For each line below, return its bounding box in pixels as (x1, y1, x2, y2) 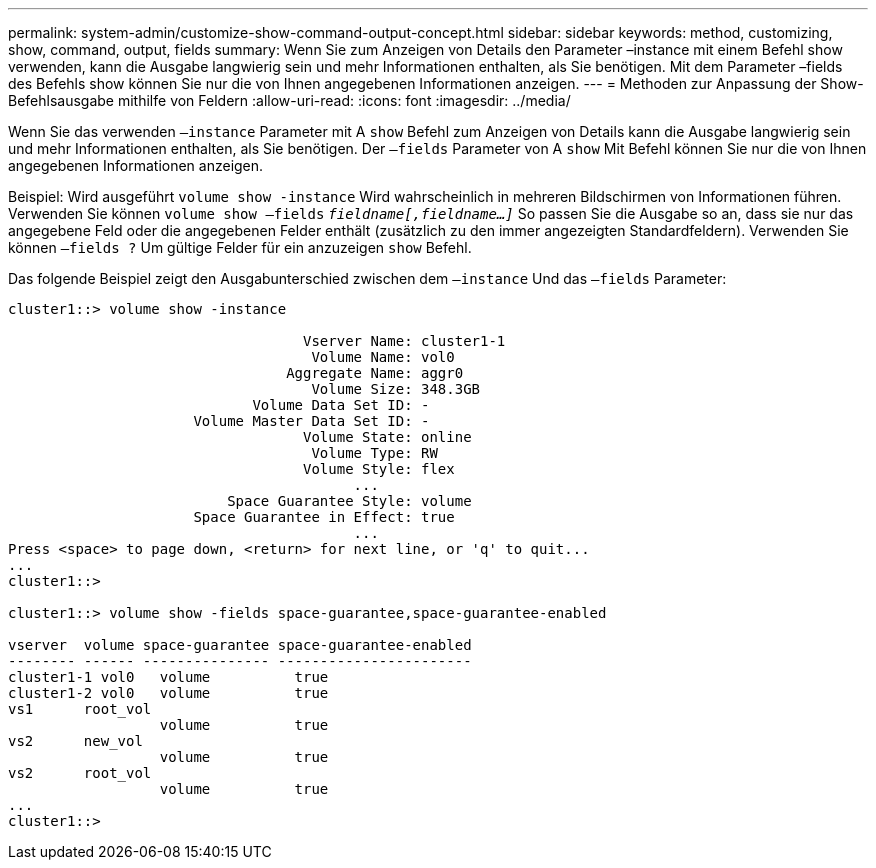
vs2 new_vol (8, 733, 143, 749)
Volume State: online (303, 429, 472, 445)
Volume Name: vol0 (311, 349, 455, 365)
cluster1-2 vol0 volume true (8, 685, 329, 701)
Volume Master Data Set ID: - (193, 413, 430, 429)
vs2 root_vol (8, 765, 152, 781)
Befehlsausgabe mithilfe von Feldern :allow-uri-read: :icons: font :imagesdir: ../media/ (8, 92, 571, 109)
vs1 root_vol (8, 701, 152, 717)
